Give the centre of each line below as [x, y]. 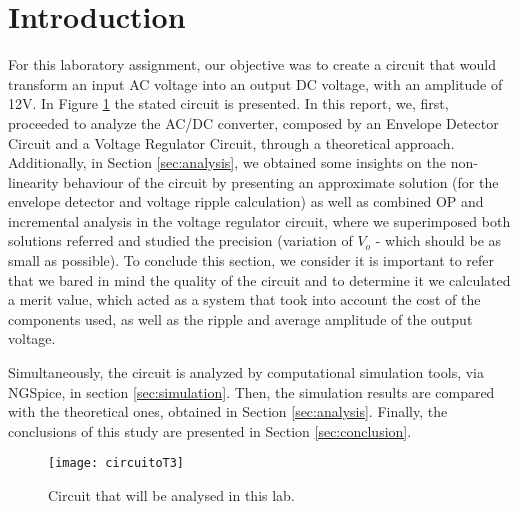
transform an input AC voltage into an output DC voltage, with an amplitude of [255, 83]
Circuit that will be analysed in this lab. [171, 495]
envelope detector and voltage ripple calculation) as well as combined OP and [246, 201]
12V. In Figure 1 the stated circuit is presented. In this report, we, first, [228, 103]
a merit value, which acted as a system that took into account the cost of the [244, 299]
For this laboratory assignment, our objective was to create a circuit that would [252, 64]
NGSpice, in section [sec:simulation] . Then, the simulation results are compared [251, 391]
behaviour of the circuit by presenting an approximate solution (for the [281, 181]
